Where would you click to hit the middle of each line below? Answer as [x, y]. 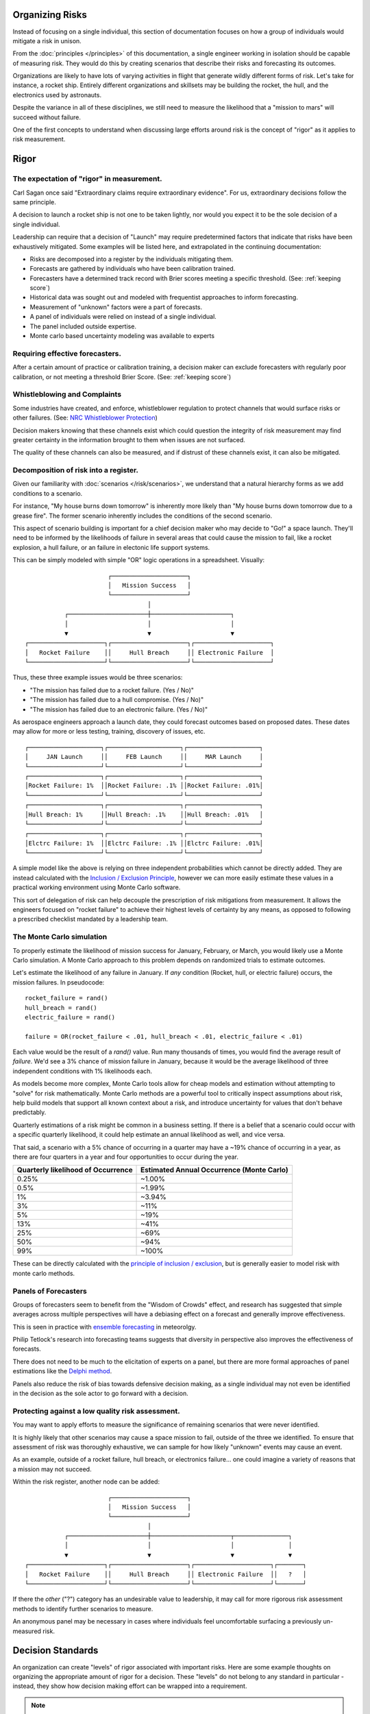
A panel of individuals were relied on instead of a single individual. [123, 317]
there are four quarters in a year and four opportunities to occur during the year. [126, 1157]
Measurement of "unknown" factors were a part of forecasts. [116, 307]
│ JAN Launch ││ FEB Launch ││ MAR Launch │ [144, 757]
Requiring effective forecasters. [67, 353]
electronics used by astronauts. [57, 95]
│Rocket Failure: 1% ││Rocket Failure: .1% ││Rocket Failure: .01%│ [144, 786]
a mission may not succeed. [52, 1469]
